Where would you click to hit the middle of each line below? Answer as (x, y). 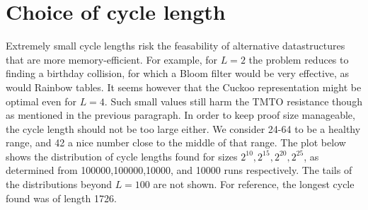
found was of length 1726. (61, 198)
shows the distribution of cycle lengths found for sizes (122, 156)
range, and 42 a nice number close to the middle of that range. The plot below (176, 142)
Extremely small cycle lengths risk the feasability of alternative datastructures (176, 46)
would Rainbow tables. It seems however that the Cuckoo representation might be (184, 87)
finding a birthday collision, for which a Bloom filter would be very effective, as (178, 73)
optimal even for (41, 101)
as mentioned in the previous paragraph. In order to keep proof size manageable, (180, 115)
